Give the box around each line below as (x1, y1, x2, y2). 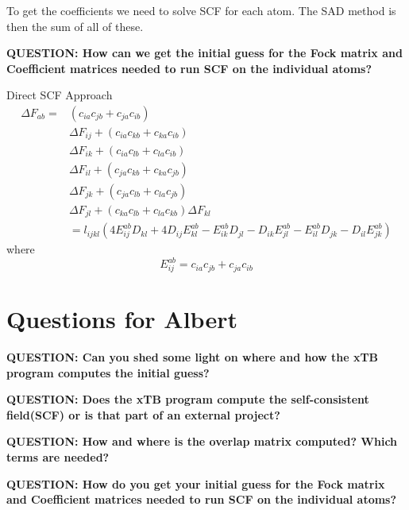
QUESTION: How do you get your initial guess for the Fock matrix (6, 475, 385, 492)
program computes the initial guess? (6, 364, 210, 381)
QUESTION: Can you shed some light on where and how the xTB (6, 349, 379, 365)
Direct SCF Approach (6, 87, 113, 103)
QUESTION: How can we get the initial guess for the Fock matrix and (6, 44, 403, 61)
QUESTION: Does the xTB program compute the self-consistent (6, 391, 369, 408)
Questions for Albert (6, 303, 237, 335)
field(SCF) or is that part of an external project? (6, 406, 280, 423)
